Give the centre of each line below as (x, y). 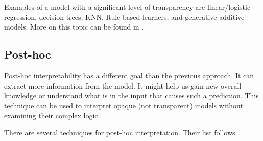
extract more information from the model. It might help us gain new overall (123, 85)
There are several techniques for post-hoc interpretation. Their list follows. (121, 132)
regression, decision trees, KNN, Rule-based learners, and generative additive (124, 17)
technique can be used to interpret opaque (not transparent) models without (124, 105)
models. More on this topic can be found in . (74, 27)
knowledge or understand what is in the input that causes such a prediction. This (131, 95)
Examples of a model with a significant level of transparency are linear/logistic (127, 7)
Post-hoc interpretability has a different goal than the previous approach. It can (129, 75)
